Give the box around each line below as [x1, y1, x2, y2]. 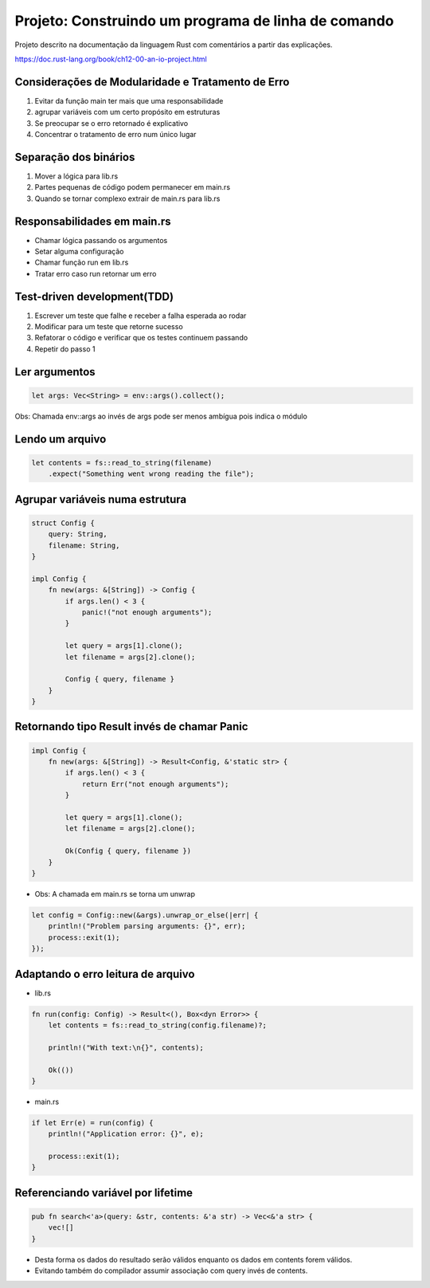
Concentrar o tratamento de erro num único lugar [34, 130, 197, 139]
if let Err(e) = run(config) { [31, 1118, 154, 1127]
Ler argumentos [14, 365, 96, 379]
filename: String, [48, 540, 120, 550]
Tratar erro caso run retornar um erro [34, 269, 157, 278]
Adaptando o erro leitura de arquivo [14, 967, 195, 980]
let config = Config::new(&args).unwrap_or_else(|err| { [31, 910, 259, 920]
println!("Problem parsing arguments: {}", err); [48, 921, 246, 931]
